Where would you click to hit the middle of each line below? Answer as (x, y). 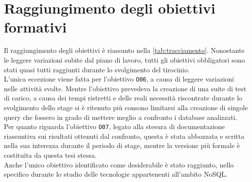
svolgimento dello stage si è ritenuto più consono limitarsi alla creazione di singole (126, 107)
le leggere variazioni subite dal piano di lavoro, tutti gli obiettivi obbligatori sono (125, 59)
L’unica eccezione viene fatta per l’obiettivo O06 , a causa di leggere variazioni (119, 79)
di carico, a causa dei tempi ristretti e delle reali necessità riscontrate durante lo (123, 98)
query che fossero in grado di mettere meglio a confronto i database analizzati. (121, 117)
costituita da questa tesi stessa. (50, 155)
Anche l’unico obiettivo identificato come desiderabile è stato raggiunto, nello (119, 164)
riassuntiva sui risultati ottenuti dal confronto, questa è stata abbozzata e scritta (124, 136)
